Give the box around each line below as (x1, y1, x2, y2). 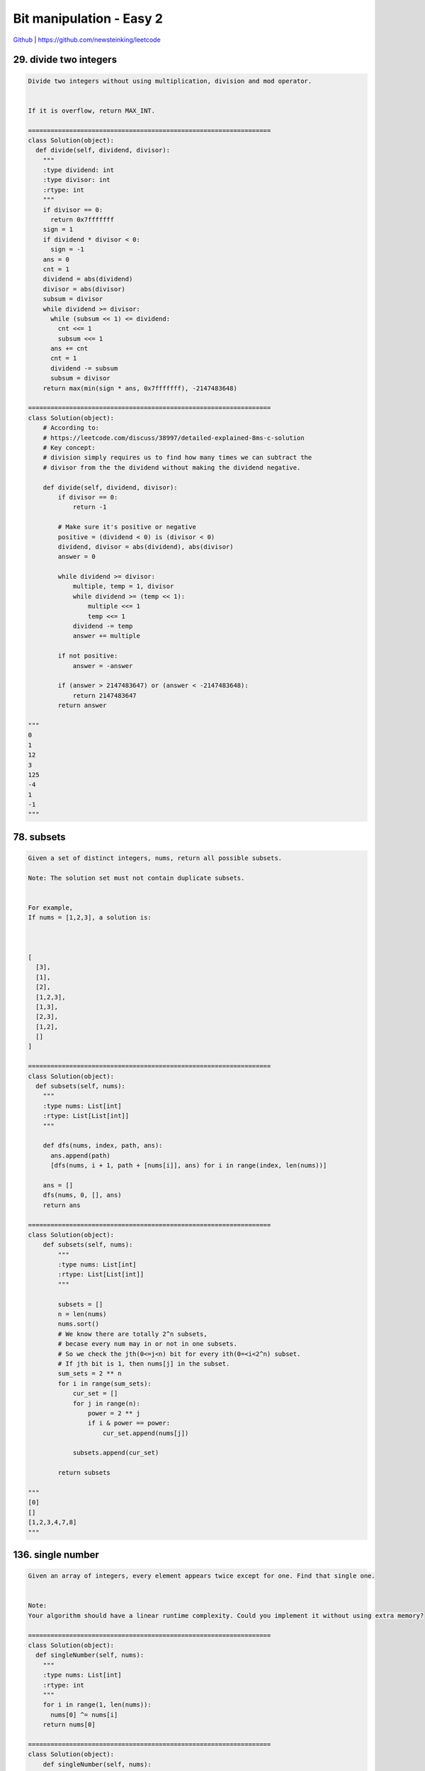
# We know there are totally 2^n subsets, (57, 1330, 208, 1338)
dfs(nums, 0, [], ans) (42, 1191, 122, 1199)
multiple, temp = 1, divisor (72, 582, 174, 591)
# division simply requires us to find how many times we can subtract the (42, 453, 312, 462)
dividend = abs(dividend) (42, 275, 133, 283)
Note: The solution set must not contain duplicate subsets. (28, 873, 245, 882)
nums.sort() (57, 1320, 99, 1328)
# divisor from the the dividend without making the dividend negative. (42, 463, 301, 471)
